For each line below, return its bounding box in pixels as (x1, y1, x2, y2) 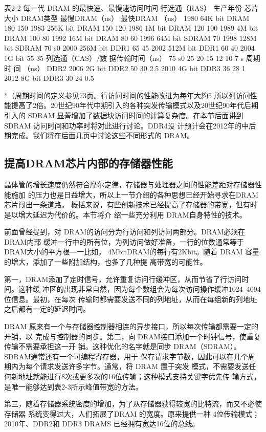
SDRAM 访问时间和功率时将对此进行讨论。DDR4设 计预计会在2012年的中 (4, 120, 249, 131)
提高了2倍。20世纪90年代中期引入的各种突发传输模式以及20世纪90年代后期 (11, 100, 258, 111)
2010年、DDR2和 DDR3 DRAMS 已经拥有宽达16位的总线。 (4, 418, 199, 429)
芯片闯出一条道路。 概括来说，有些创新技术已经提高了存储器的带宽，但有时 (4, 199, 257, 210)
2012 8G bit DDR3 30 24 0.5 (4, 73, 94, 83)
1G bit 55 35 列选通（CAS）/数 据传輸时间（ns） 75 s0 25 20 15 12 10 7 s (4, 52, 244, 63)
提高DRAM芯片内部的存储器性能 (4, 155, 173, 171)
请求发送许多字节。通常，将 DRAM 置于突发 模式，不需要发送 (39, 361, 249, 372)
